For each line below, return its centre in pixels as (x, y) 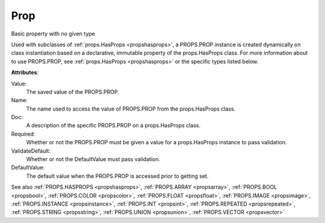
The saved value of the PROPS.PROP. (73, 92)
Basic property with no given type (53, 34)
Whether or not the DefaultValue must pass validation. (93, 159)
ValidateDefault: (31, 151)
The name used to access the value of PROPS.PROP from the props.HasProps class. (131, 109)
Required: (23, 134)
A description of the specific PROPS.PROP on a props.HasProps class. (113, 126)
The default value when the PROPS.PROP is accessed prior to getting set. (117, 176)
